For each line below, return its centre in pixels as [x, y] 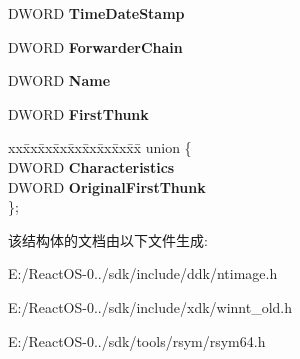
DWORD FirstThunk [78, 113]
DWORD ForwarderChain [95, 46]
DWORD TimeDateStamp [96, 13]
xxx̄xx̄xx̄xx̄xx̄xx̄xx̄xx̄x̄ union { [100, 147]
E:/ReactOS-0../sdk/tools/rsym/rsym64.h [137, 340]
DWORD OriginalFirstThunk [107, 186]
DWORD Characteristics [91, 166]
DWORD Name [59, 80]
